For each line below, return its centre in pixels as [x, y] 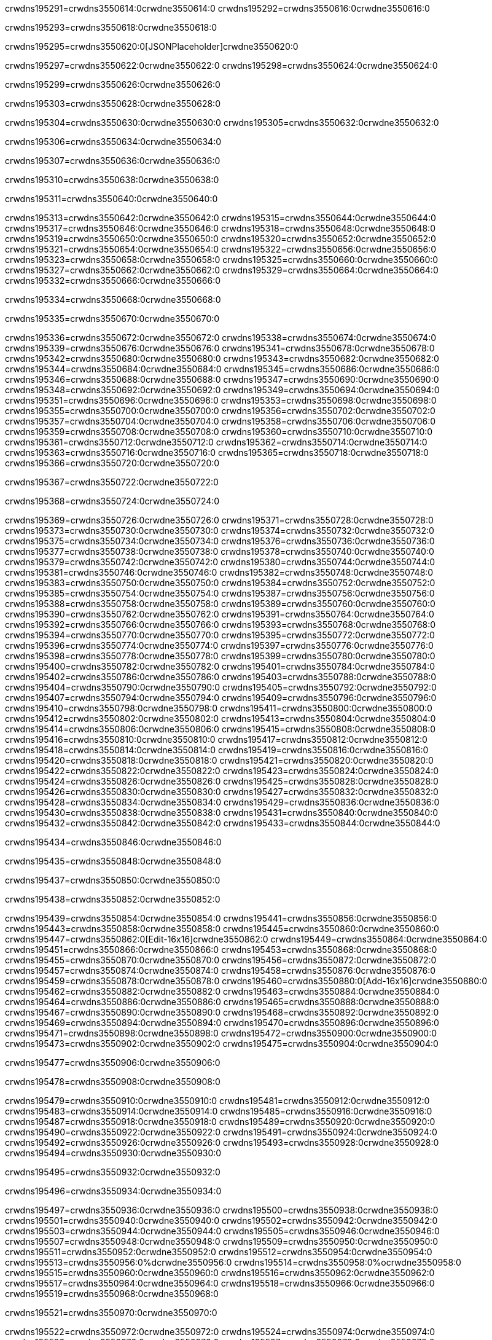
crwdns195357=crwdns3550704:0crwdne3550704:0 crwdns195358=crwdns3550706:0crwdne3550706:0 [221, 421]
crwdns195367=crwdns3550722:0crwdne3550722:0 [112, 482]
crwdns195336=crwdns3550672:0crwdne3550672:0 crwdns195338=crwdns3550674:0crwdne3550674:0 [221, 338]
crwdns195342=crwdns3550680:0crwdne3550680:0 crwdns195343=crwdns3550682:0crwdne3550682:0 [222, 359]
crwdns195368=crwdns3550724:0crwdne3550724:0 [112, 501]
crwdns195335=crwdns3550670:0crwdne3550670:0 [112, 319]
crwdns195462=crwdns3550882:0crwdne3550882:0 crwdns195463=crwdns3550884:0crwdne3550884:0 [222, 991]
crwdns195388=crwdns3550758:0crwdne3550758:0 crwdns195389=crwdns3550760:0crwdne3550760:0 [220, 604]
